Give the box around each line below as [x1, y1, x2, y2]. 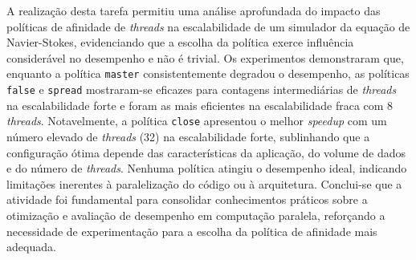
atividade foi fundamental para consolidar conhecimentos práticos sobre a [6, 191, 368, 208]
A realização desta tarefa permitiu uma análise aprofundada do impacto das [6, 2, 381, 18]
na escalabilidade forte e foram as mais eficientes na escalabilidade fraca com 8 [6, 96, 394, 113]
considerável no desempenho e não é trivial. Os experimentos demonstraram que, [6, 49, 404, 66]
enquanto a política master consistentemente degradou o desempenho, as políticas [6, 65, 410, 82]
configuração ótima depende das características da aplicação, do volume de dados [6, 144, 406, 160]
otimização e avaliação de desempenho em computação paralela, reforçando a [6, 206, 385, 223]
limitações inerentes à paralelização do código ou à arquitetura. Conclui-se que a [6, 175, 402, 192]
